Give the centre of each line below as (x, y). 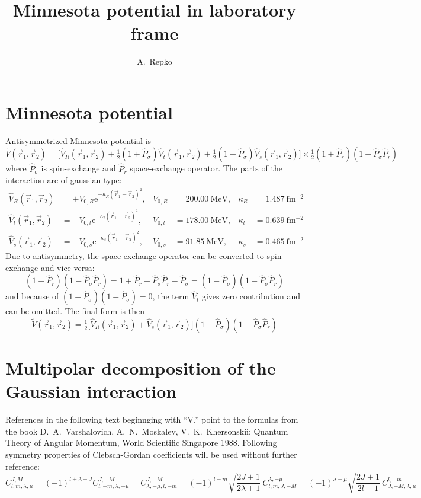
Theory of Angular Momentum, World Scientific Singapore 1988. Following (141, 443)
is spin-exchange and (78, 168)
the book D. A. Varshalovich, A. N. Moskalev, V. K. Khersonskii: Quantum (147, 431)
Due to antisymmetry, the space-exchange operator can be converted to (135, 256)
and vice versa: (68, 267)
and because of (32, 296)
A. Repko (155, 61)
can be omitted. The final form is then (75, 311)
